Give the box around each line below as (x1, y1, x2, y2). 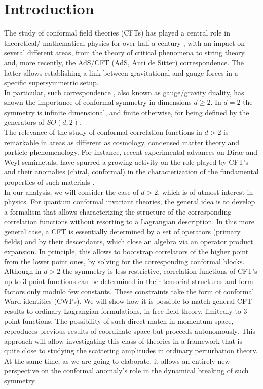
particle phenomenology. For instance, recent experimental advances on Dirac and (4, 147, 258, 157)
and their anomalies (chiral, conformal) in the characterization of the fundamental (4, 166, 259, 177)
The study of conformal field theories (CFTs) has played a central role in (4, 27, 230, 38)
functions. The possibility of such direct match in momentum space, (22, 315, 234, 326)
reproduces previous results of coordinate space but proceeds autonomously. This (4, 325, 255, 336)
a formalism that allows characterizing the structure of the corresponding (4, 206, 232, 217)
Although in (4, 266, 42, 276)
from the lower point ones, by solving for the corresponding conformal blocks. (4, 256, 245, 266)
